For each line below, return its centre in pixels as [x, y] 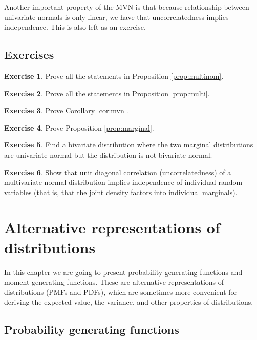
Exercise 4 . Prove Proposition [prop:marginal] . [79, 127]
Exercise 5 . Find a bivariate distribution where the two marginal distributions [129, 145]
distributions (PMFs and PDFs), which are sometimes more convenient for [121, 292]
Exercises [29, 55]
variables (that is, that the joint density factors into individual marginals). [121, 192]
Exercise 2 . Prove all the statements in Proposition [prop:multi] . [107, 93]
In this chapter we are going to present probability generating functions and [123, 272]
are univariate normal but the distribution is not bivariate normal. [108, 154]
